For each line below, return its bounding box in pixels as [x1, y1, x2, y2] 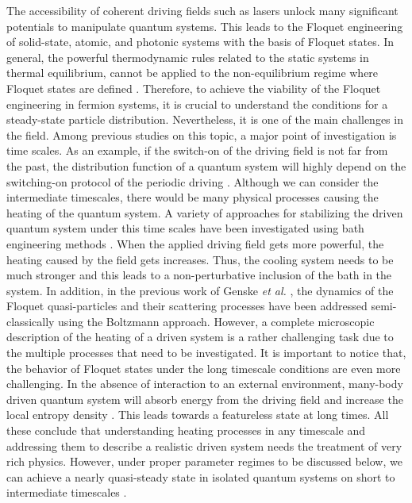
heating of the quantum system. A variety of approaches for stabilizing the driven [6, 204, 403, 221]
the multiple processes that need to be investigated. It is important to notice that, [6, 344, 406, 361]
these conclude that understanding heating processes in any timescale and [6, 422, 366, 439]
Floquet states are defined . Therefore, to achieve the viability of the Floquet [6, 79, 381, 96]
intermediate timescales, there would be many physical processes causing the [6, 189, 379, 205]
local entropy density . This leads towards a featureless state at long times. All [6, 406, 389, 423]
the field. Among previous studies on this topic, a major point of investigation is [6, 126, 397, 143]
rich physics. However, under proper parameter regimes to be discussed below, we [6, 453, 402, 470]
